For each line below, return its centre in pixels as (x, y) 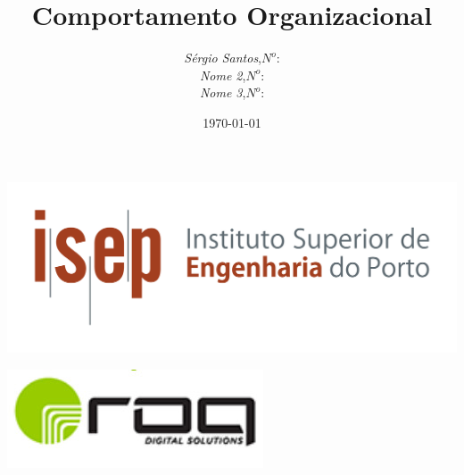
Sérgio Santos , (223, 58)
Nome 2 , (223, 75)
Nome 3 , (223, 92)
